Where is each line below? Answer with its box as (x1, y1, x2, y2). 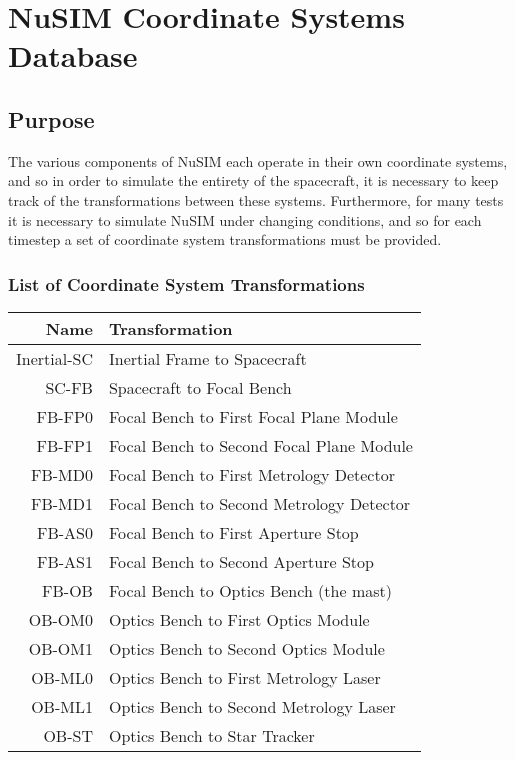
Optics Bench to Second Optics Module (108, 636, 385, 660)
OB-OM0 (28, 607, 93, 631)
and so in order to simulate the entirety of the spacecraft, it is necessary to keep (8, 170, 499, 191)
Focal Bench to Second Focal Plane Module (108, 433, 413, 457)
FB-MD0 (30, 462, 93, 486)
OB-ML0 (31, 665, 93, 689)
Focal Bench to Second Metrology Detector (108, 491, 411, 515)
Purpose (8, 103, 95, 134)
